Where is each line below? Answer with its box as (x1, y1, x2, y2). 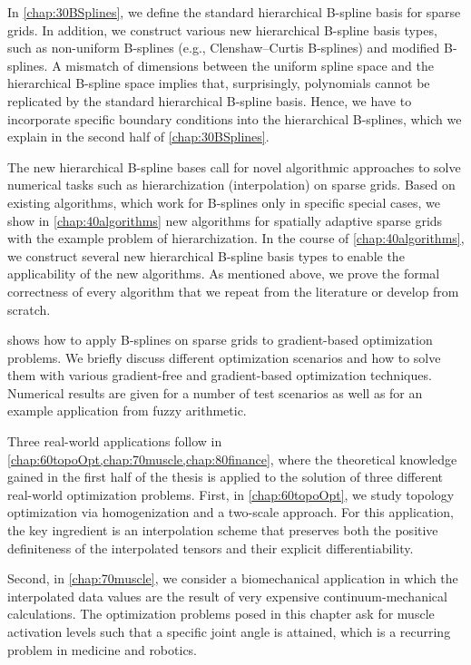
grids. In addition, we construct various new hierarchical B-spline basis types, (7, 20, 437, 39)
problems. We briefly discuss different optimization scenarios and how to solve (7, 347, 441, 367)
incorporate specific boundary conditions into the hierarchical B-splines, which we (7, 109, 462, 128)
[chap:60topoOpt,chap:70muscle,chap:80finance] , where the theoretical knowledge (7, 449, 457, 468)
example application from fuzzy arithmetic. (7, 401, 247, 420)
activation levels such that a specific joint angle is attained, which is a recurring (7, 622, 451, 641)
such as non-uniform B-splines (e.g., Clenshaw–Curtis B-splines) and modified (7, 38, 440, 57)
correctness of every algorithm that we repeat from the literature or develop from (7, 281, 459, 300)
